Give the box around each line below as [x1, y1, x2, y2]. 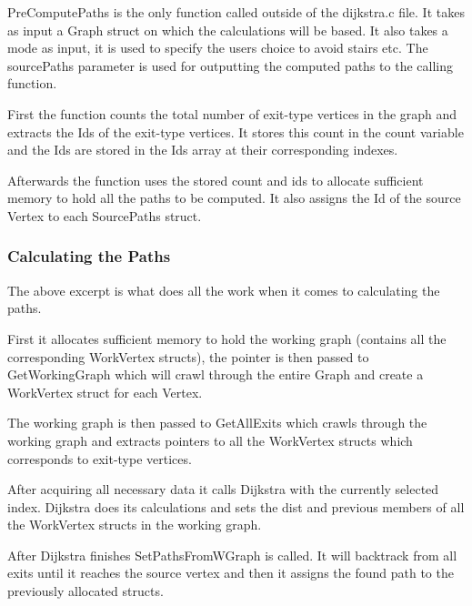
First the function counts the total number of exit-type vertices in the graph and [7, 104, 457, 123]
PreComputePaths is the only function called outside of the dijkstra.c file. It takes [7, 3, 465, 21]
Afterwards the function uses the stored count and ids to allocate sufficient [7, 170, 424, 189]
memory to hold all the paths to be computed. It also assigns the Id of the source [7, 188, 461, 207]
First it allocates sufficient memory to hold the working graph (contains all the [7, 328, 447, 348]
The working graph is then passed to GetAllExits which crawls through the [7, 413, 427, 432]
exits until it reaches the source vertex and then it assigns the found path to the [7, 563, 454, 582]
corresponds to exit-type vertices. [7, 449, 192, 468]
